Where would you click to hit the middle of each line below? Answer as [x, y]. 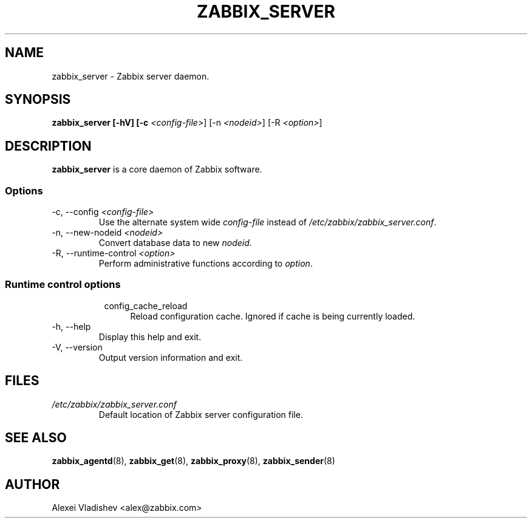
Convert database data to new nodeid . [175, 243]
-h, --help [71, 326]
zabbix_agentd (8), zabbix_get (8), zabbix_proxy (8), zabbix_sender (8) [193, 461]
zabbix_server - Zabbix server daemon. [131, 76]
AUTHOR [32, 484]
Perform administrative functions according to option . [206, 264]
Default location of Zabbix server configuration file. [201, 414]
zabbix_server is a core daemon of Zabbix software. [157, 169]
